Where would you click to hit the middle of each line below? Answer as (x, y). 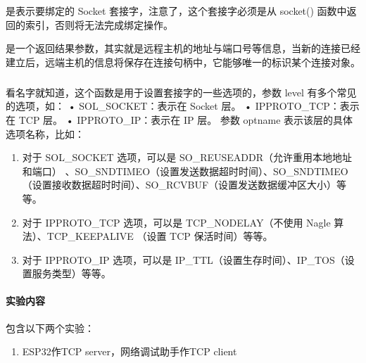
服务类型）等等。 (71, 273)
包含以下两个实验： (50, 327)
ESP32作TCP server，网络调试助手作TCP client (130, 351)
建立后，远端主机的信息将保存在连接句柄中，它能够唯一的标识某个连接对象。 (183, 62)
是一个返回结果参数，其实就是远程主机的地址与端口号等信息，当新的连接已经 (183, 48)
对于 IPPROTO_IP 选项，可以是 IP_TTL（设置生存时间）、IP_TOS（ (183, 259)
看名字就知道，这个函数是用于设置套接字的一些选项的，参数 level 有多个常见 (181, 92)
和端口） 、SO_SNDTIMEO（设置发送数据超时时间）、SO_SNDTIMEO (185, 171)
